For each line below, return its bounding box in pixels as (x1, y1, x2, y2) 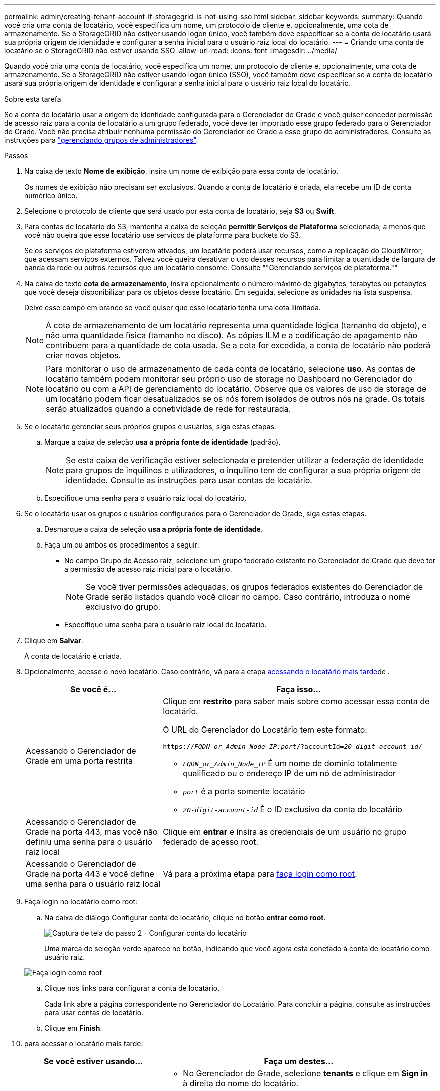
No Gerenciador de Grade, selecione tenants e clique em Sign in (183, 1068, 428, 1078)
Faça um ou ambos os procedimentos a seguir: (44, 540, 199, 549)
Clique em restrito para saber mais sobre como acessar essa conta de (163, 696, 430, 706)
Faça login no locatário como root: (24, 897, 138, 906)
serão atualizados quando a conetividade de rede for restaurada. (46, 404, 291, 414)
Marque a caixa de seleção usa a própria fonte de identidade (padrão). (44, 438, 281, 446)
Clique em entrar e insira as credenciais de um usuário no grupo (163, 827, 407, 837)
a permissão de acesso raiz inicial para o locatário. (64, 565, 232, 573)
